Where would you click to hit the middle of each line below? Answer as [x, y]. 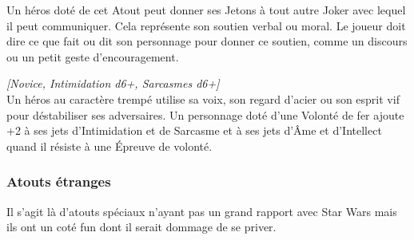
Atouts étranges [59, 181]
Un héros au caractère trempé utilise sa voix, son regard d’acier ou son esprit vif [203, 98]
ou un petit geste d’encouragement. [93, 56]
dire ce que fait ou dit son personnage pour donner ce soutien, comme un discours [207, 41]
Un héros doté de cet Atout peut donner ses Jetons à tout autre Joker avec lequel [206, 10]
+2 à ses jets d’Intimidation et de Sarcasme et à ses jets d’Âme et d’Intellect [194, 130]
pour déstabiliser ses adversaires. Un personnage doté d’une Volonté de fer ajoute [205, 114]
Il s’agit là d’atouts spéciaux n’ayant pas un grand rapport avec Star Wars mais [202, 211]
